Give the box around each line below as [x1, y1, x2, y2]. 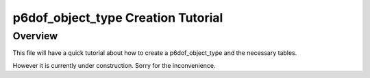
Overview [12, 30, 58, 42]
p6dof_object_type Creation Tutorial [12, 10, 223, 25]
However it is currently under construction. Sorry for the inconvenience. [12, 61, 216, 69]
